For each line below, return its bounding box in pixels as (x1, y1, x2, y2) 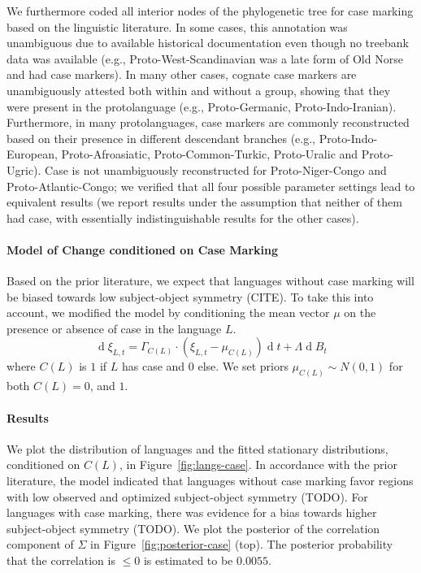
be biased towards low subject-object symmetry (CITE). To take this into (7, 288, 374, 305)
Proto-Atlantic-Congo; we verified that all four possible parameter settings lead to (7, 177, 415, 194)
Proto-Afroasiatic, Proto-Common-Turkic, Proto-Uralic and (61, 145, 358, 163)
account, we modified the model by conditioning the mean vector (7, 304, 330, 321)
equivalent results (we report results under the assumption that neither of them (7, 193, 402, 211)
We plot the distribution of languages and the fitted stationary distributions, (7, 440, 388, 457)
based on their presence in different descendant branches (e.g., (7, 129, 316, 146)
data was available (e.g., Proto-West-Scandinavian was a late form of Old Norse (7, 50, 403, 67)
